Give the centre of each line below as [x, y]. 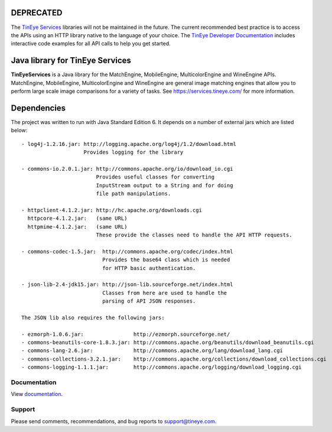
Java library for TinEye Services [71, 61]
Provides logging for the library [134, 152]
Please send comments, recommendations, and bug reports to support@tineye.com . [114, 421]
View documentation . [37, 394]
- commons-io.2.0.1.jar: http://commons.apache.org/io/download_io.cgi [127, 169]
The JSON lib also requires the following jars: [93, 317]
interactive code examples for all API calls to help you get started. [91, 44]
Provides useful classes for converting [155, 177]
